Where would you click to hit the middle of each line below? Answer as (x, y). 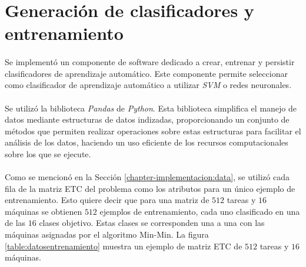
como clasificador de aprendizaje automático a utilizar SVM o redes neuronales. (148, 85)
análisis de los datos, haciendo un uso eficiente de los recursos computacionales (147, 142)
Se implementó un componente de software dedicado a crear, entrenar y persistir (150, 62)
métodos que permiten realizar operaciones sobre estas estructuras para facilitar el (153, 131)
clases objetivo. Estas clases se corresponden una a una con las (152, 223)
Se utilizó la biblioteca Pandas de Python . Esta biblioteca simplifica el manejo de (151, 108)
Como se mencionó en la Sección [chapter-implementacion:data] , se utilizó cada (147, 177)
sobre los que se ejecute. (48, 153)
